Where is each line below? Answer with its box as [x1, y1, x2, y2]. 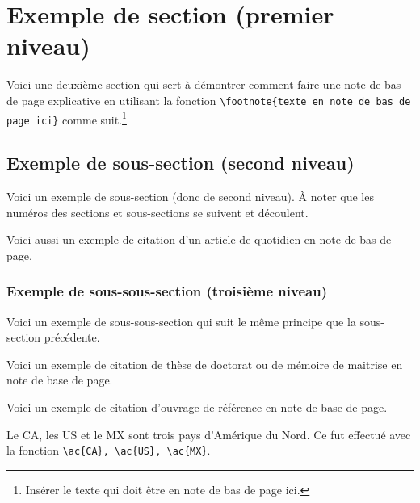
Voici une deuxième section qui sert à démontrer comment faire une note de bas [6, 76, 401, 93]
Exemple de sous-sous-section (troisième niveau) [6, 281, 327, 301]
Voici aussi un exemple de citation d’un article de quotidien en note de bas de [6, 231, 392, 248]
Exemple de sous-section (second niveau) [6, 150, 355, 175]
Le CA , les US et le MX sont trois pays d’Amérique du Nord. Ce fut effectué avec [6, 425, 411, 442]
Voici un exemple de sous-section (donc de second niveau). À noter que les [6, 188, 374, 205]
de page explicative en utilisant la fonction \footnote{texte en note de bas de [6, 91, 411, 108]
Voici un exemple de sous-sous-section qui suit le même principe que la [6, 312, 356, 329]
